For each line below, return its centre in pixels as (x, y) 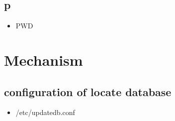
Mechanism (44, 60)
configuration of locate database (88, 91)
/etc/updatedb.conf (45, 112)
